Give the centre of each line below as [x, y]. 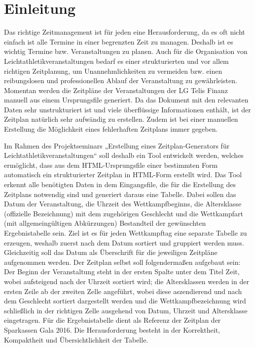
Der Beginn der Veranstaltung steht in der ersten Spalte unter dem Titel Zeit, [122, 272]
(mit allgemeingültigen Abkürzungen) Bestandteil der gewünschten [105, 223]
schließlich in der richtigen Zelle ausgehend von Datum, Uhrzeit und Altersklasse [126, 310]
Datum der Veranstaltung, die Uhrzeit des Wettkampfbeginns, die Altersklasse [123, 204]
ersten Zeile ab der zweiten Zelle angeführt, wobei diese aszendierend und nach [123, 291]
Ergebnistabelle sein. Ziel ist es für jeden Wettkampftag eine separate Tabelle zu [126, 233]
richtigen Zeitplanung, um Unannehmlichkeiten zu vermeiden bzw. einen [113, 71]
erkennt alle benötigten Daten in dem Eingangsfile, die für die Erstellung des [120, 184]
